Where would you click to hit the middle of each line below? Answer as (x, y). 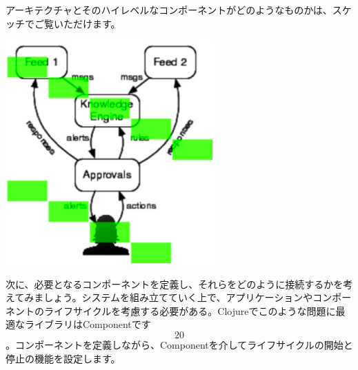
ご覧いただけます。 (77, 23)
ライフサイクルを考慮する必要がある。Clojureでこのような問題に (190, 310)
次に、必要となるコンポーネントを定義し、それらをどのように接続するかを (175, 284)
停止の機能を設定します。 (63, 358)
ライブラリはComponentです (88, 324)
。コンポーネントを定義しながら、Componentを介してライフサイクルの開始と (179, 345)
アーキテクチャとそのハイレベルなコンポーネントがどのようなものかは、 (169, 10)
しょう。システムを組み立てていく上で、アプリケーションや (178, 297)
